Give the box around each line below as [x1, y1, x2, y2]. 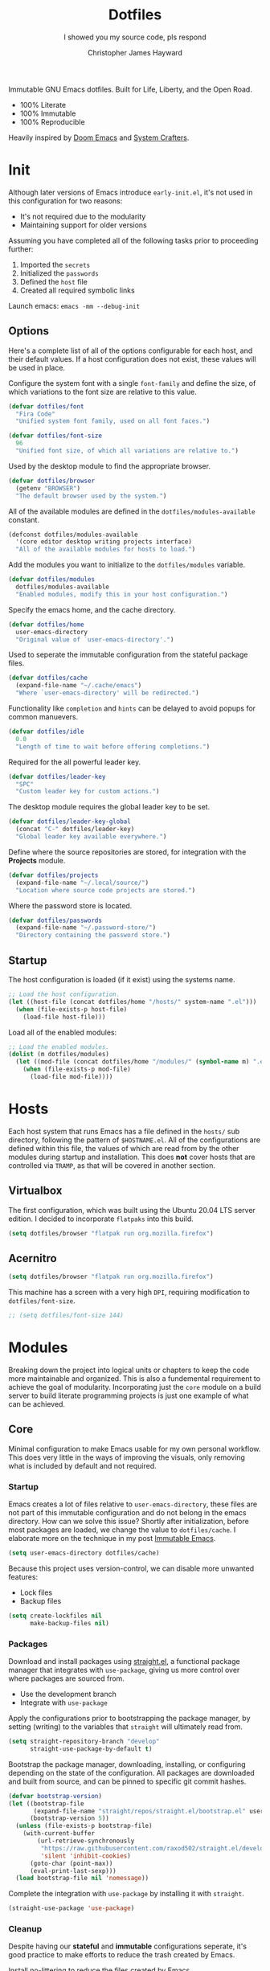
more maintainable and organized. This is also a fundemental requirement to [8, 1374, 261, 1383]
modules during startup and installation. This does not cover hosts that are [8, 1152, 256, 1162]
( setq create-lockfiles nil [8, 1612, 103, 1620]
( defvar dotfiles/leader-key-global [8, 817, 131, 826]
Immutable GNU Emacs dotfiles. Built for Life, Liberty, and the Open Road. [8, 84, 253, 94]
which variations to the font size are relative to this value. [8, 387, 197, 396]
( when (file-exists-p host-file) [15, 1005, 128, 1014]
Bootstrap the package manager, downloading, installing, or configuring [8, 1759, 247, 1769]
